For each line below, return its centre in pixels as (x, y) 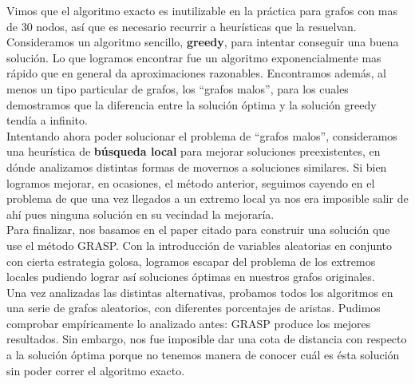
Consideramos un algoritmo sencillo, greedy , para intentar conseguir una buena (203, 42)
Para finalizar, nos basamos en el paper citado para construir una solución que (198, 230)
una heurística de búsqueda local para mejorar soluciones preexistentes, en (194, 151)
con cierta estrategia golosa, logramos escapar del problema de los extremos (191, 261)
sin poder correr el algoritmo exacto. (96, 370)
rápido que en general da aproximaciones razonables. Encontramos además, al (196, 73)
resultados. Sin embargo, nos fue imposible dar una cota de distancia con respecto (207, 339)
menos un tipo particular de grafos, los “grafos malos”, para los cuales (178, 88)
